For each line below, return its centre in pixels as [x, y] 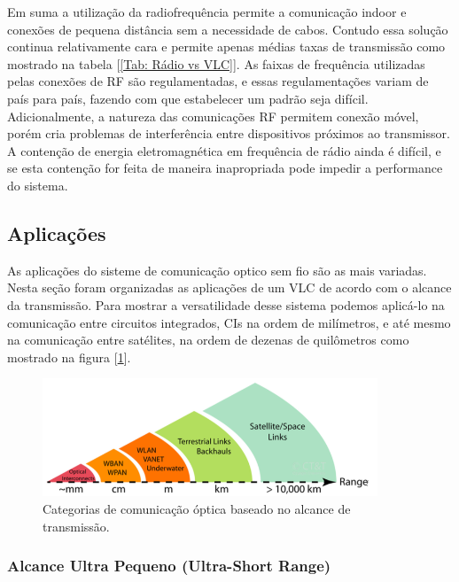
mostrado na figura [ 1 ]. [69, 357]
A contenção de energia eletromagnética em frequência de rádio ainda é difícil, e [224, 150]
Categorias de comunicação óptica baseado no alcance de [197, 509]
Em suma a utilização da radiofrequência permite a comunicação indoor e [207, 12]
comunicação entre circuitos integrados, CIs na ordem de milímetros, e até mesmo [229, 322]
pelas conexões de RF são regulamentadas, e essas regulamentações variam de [218, 81]
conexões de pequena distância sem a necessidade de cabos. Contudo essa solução [228, 29]
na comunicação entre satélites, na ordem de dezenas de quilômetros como [208, 340]
